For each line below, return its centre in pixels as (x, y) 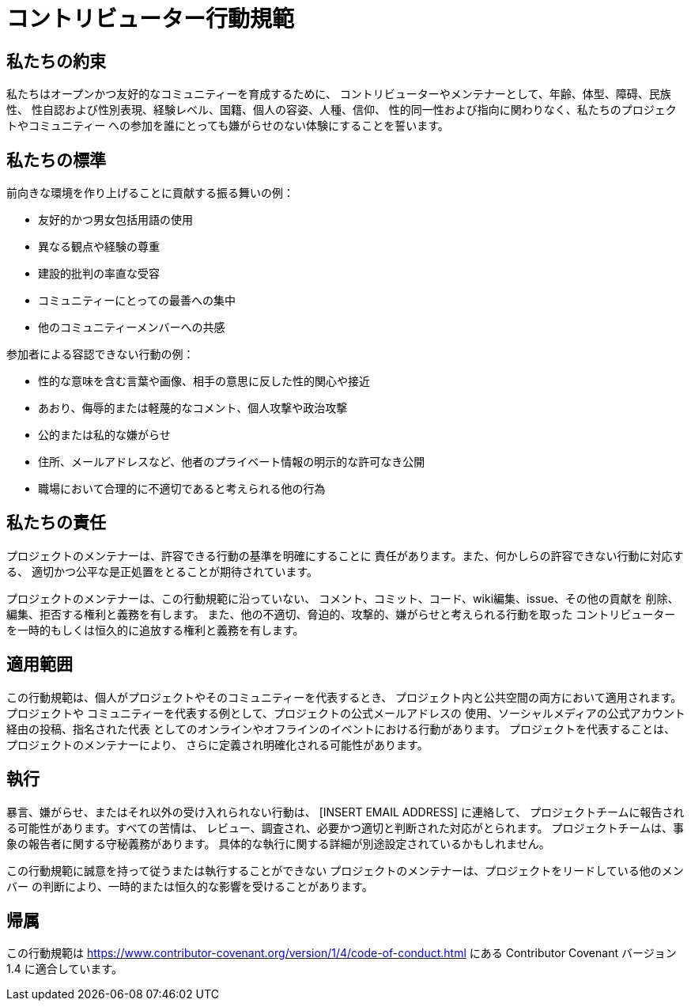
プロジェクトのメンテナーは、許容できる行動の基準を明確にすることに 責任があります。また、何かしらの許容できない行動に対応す (345, 555)
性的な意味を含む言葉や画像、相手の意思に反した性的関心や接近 (204, 381)
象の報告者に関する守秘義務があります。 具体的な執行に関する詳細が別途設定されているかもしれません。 (278, 843)
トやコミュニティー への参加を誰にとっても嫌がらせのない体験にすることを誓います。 (228, 126)
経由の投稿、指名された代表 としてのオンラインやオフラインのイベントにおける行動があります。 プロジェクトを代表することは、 (341, 729)
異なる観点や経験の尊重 (99, 247)
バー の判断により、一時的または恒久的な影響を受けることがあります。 (190, 886)
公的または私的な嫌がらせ (104, 435)
